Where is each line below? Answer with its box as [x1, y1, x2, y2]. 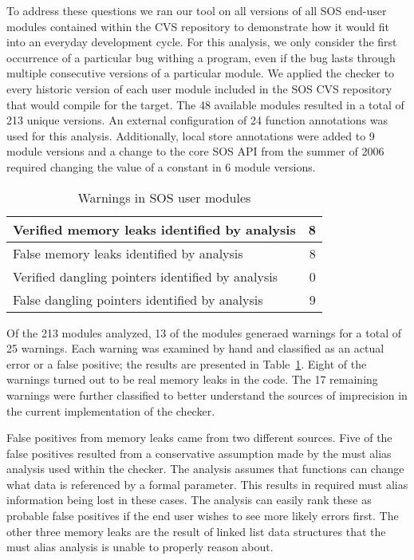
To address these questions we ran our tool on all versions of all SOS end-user [6, 2, 387, 18]
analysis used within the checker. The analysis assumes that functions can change [6, 460, 404, 477]
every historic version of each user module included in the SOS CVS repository [6, 80, 392, 97]
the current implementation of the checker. [6, 402, 215, 419]
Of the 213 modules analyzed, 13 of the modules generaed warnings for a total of [6, 324, 402, 341]
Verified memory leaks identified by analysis [13, 219, 296, 239]
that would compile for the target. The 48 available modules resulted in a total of [6, 96, 404, 112]
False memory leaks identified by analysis [13, 243, 243, 262]
